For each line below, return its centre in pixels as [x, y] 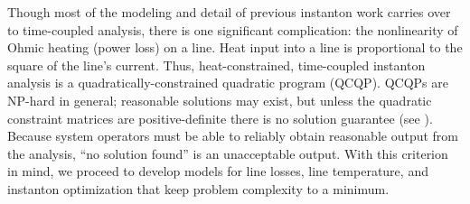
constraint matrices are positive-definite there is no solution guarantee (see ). [220, 118]
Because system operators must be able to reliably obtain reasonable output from [233, 136]
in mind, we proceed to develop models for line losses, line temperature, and [218, 171]
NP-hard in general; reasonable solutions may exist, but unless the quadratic [220, 100]
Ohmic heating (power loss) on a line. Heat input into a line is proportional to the [235, 47]
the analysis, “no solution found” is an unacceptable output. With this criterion [228, 153]
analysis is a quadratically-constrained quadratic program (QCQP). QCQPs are [228, 83]
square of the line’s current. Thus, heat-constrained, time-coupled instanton [216, 65]
